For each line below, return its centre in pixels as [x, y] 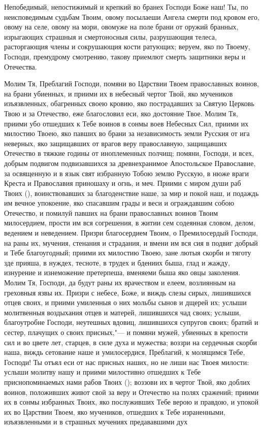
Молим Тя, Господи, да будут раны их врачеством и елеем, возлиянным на [120, 283]
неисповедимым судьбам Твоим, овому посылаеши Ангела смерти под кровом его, [132, 16]
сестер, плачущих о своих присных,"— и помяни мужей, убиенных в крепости [126, 332]
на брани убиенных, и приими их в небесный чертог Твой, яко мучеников [119, 93]
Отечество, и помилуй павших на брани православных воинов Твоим [111, 212]
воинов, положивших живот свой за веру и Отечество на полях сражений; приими [131, 392]
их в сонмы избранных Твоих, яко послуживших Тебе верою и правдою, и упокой [131, 402]
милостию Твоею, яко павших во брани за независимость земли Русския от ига [127, 133]
